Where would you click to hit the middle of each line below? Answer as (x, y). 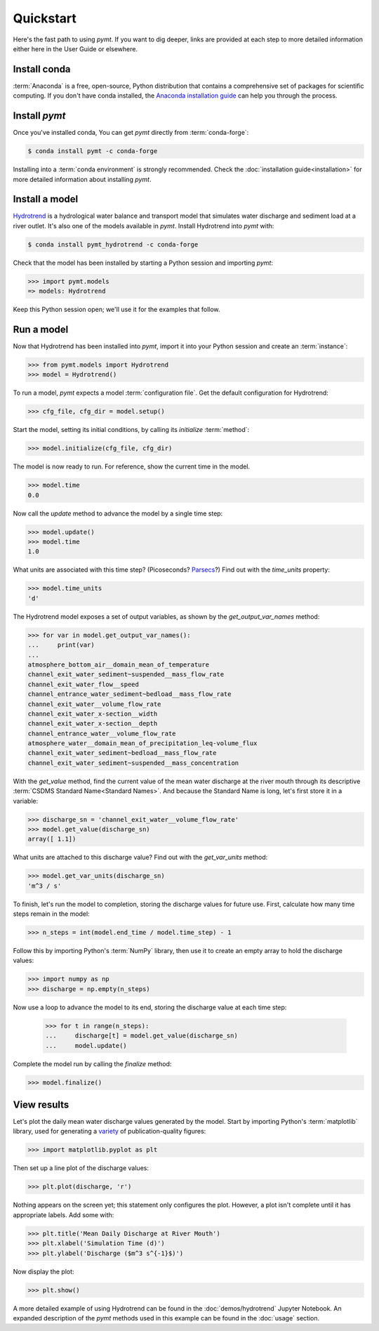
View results (41, 1104)
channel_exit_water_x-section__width (93, 714)
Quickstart (45, 18)
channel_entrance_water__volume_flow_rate (102, 733)
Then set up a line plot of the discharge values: (81, 1168)
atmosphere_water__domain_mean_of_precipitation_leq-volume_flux (142, 743)
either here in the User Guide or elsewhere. (75, 48)
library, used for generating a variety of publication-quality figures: (109, 1132)
